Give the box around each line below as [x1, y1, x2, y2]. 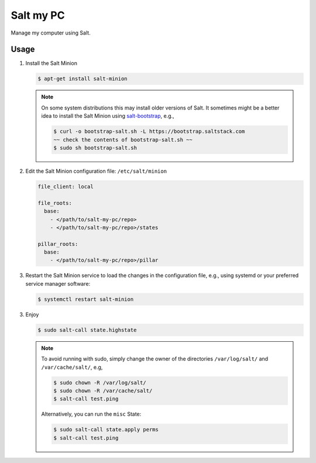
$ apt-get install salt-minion [37, 76, 128, 82]
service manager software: [25, 280, 91, 287]
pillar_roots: [37, 241, 78, 247]
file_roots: [37, 200, 73, 206]
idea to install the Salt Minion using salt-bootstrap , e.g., [41, 112, 175, 119]
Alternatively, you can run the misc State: [41, 410, 142, 418]
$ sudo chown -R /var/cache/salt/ [53, 387, 153, 394]
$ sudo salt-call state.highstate [37, 327, 137, 333]
